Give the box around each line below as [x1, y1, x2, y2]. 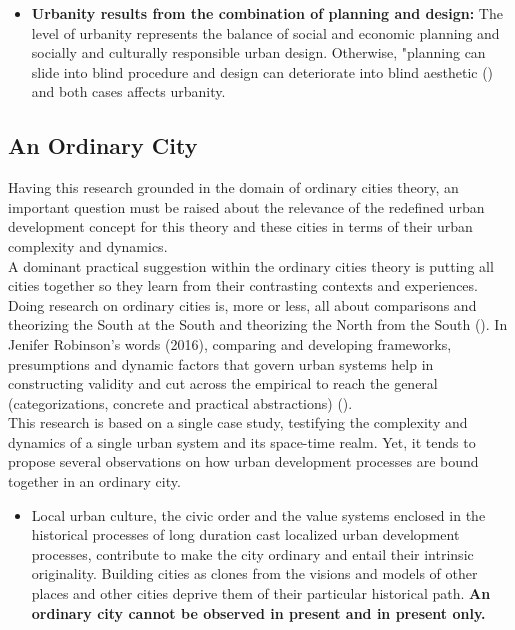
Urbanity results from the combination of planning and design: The [31, 3, 503, 23]
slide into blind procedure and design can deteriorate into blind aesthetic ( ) [31, 61, 494, 82]
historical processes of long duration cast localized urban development [31, 524, 460, 545]
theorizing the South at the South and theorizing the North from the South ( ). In [8, 314, 508, 335]
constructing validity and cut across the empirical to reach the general [8, 373, 438, 394]
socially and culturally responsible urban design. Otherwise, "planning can [31, 42, 486, 63]
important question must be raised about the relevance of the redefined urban [8, 196, 485, 217]
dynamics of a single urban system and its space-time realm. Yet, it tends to [8, 431, 476, 452]
